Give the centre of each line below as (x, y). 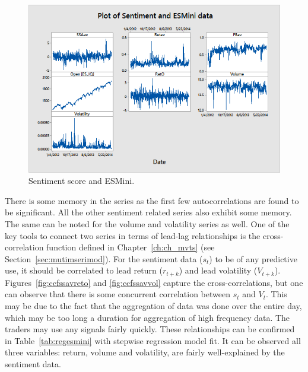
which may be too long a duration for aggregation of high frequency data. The (147, 317)
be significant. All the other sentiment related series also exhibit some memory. (148, 212)
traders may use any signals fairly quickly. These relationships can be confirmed (150, 329)
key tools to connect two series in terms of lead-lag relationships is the (133, 235)
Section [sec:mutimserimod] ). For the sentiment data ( (104, 258)
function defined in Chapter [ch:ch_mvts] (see (131, 247)
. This (276, 294)
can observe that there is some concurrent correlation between (118, 294)
